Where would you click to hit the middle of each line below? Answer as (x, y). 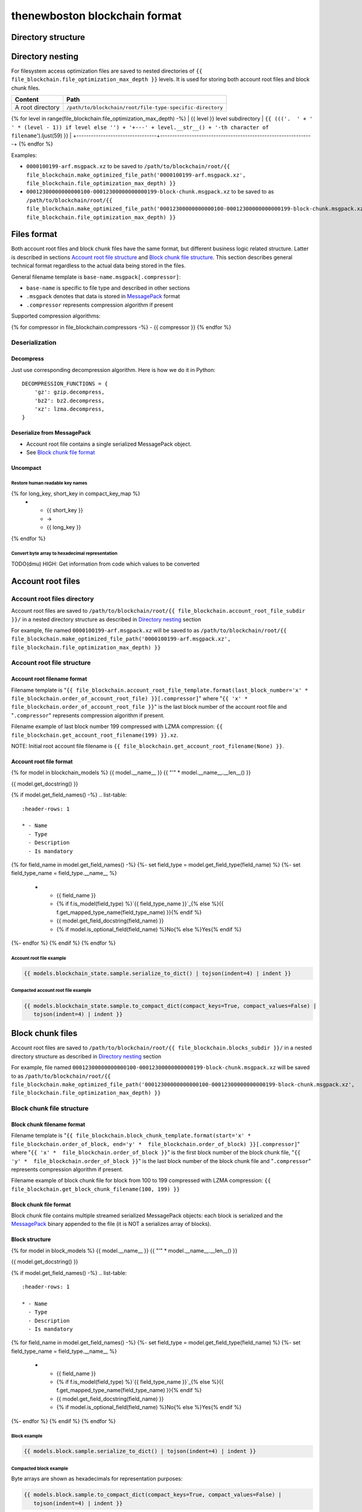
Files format (34, 234)
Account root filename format (49, 679)
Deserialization (34, 343)
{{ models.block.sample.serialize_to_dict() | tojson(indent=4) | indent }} (140, 1451)
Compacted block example (40, 1468)
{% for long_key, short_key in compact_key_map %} (76, 494)
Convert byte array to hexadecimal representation (64, 553)
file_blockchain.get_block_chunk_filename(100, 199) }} (96, 1189)
